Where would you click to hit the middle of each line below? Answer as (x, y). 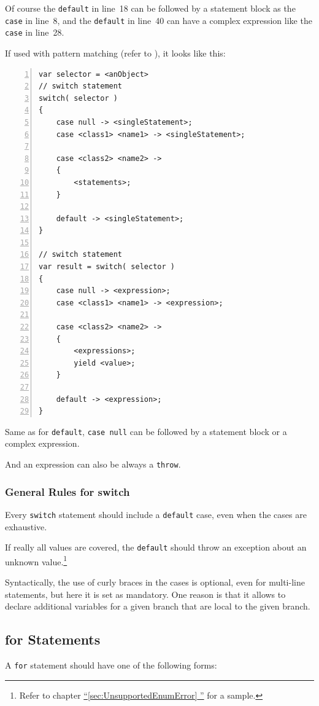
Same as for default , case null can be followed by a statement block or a (146, 431)
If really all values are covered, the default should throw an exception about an (156, 547)
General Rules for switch (67, 491)
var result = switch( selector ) (107, 267)
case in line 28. (35, 32)
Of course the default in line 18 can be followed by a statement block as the (150, 8)
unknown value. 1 (36, 560)
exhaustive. (26, 526)
